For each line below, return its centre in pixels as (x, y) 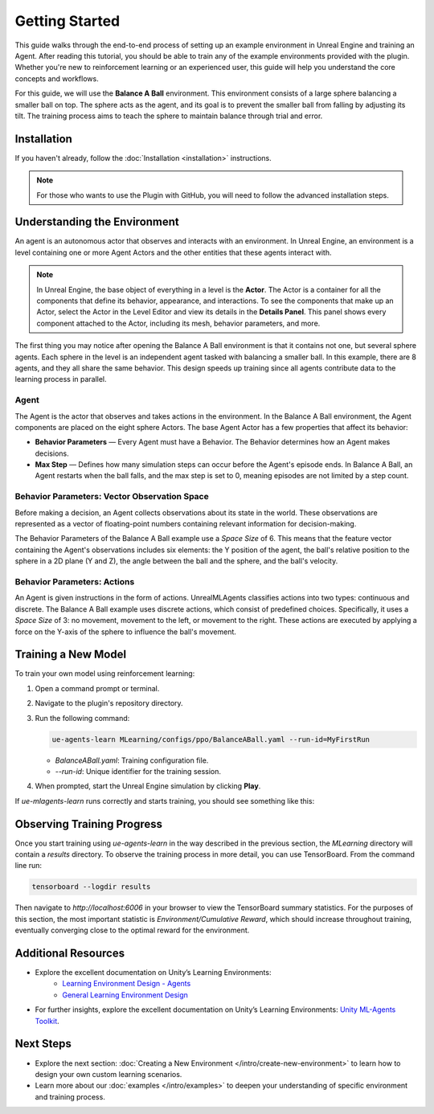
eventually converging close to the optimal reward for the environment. (132, 930)
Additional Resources (70, 953)
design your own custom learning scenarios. (108, 1074)
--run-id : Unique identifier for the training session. (138, 771)
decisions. (52, 453)
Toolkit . (47, 1021)
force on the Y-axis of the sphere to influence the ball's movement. (126, 632)
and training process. (70, 1096)
